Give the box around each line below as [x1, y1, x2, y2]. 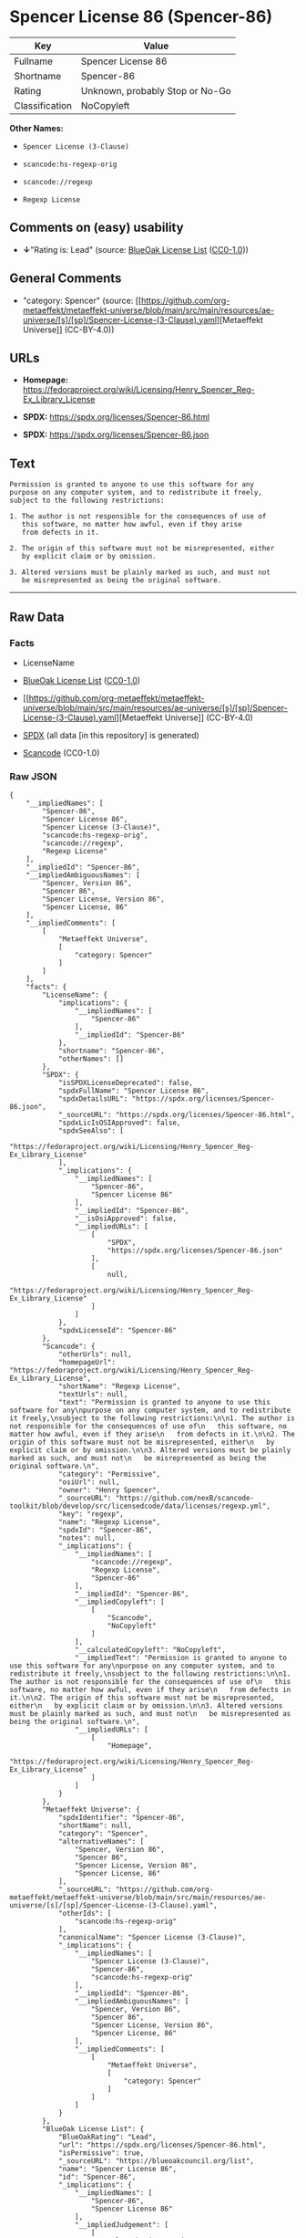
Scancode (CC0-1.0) [22, 747, 100, 758]
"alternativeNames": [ [57, 1837, 145, 1846]
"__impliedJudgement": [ [74, 2221, 169, 2230]
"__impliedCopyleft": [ [74, 1597, 166, 1607]
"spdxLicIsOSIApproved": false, [57, 1118, 181, 1128]
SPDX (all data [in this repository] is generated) [22, 729, 200, 740]
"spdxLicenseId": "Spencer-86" [57, 1326, 178, 1335]
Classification [14, 99, 73, 111]
